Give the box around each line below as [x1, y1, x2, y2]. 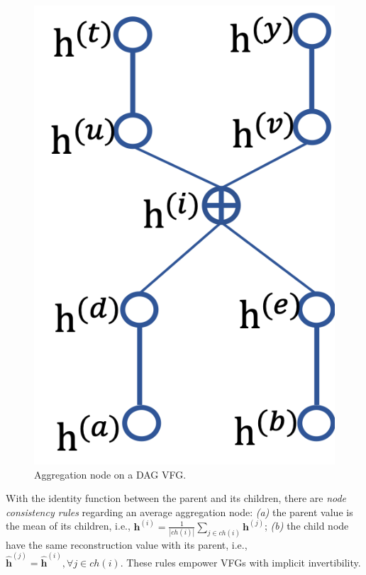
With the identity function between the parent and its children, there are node [6, 491, 347, 506]
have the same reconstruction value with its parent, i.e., [6, 537, 248, 552]
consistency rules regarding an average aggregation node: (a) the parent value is [6, 504, 353, 519]
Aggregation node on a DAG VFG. [34, 467, 187, 481]
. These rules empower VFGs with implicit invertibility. [120, 554, 361, 569]
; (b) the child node [265, 518, 349, 533]
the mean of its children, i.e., [6, 518, 131, 533]
